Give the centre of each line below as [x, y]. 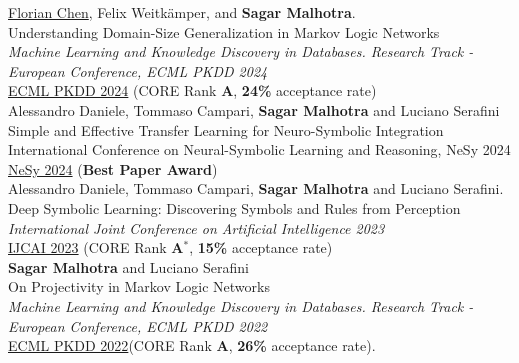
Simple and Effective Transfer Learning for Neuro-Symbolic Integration [226, 129]
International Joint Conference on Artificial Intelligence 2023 [196, 227]
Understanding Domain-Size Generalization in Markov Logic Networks [224, 31]
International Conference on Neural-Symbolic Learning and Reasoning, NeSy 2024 [259, 149]
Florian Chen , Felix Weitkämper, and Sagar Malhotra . [182, 12]
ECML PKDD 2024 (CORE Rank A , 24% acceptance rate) [192, 90]
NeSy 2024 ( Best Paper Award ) [113, 168]
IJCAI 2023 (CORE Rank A [96, 247]
